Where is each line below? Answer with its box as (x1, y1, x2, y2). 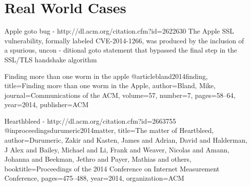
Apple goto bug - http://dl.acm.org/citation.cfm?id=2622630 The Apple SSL (4, 26, 234, 36)
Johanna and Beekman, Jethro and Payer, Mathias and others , (4, 154, 191, 164)
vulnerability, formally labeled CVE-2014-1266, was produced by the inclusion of (4, 35, 244, 45)
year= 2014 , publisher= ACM (4, 99, 89, 110)
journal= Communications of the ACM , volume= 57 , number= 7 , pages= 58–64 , (4, 90, 235, 100)
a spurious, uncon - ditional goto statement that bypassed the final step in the (4, 45, 237, 55)
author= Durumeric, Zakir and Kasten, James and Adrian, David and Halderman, (4, 135, 248, 145)
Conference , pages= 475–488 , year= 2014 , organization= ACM (4, 173, 184, 183)
